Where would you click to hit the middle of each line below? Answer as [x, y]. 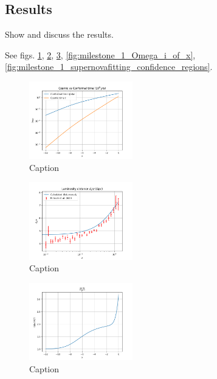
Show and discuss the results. [59, 34]
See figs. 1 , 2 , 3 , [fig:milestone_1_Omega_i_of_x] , [100, 54]
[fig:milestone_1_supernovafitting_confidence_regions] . [109, 67]
